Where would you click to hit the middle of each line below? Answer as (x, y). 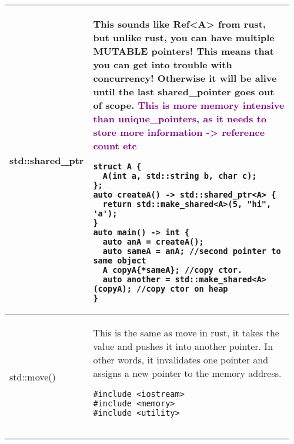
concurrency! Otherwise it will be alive (185, 78)
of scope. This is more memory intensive (189, 105)
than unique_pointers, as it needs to (180, 118)
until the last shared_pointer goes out (184, 91)
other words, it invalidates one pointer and (181, 360)
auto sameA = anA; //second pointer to (192, 251)
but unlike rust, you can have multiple (184, 37)
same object (120, 261)
